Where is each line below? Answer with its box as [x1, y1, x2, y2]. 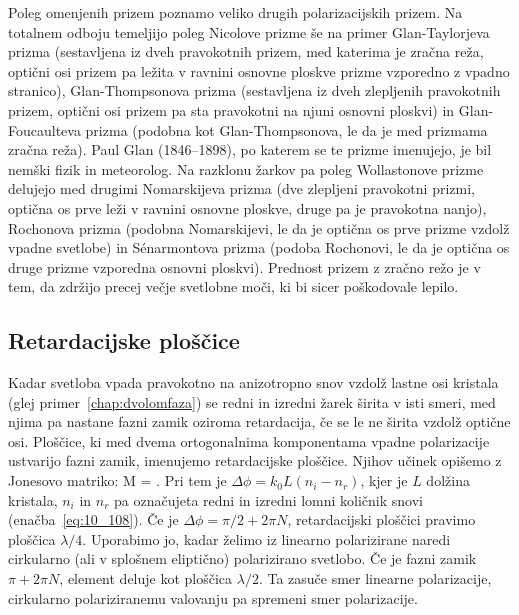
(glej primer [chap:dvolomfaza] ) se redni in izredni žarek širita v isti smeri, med [8, 391, 496, 412]
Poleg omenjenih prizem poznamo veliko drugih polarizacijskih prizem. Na [8, 2, 463, 22]
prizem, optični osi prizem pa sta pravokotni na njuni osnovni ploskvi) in [8, 99, 455, 120]
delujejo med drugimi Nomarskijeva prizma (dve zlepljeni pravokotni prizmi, [8, 178, 475, 199]
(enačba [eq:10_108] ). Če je [8, 509, 179, 530]
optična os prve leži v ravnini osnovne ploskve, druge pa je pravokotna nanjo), [8, 197, 487, 218]
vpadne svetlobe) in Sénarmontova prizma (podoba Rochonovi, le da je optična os [8, 237, 510, 258]
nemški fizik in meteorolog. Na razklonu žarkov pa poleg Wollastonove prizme [8, 158, 484, 179]
